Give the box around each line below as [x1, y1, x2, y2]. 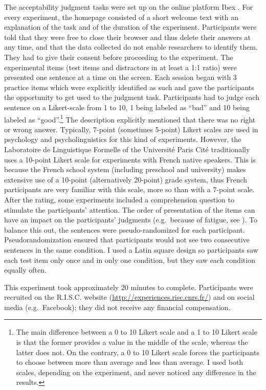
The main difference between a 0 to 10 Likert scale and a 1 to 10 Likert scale [16, 326, 257, 337]
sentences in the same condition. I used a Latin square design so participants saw [4, 244, 258, 255]
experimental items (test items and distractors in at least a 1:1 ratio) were [4, 61, 237, 72]
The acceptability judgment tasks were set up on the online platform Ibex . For [4, 2, 253, 12]
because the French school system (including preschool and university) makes [4, 164, 246, 175]
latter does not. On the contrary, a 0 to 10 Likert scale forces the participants [16, 346, 259, 357]
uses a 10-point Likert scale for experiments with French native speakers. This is [4, 154, 256, 165]
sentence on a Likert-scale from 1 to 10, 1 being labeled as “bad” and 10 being [4, 101, 250, 112]
